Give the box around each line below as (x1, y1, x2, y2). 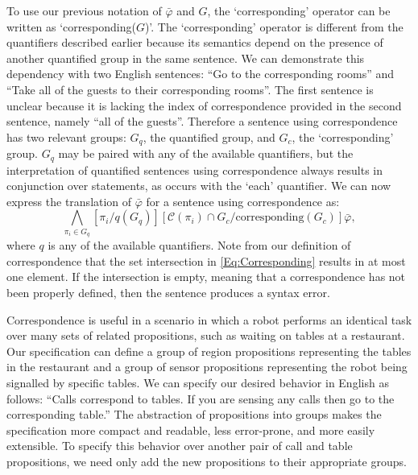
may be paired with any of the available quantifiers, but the (58, 145, 354, 162)
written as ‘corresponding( (6, 18, 136, 35)
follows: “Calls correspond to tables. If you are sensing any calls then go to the (6, 390, 395, 407)
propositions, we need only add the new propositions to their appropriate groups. (6, 452, 407, 469)
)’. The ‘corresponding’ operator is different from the (144, 18, 404, 35)
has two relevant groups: (6, 128, 126, 145)
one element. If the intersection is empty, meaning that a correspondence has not (6, 268, 406, 285)
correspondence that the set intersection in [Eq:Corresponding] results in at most (6, 252, 406, 269)
